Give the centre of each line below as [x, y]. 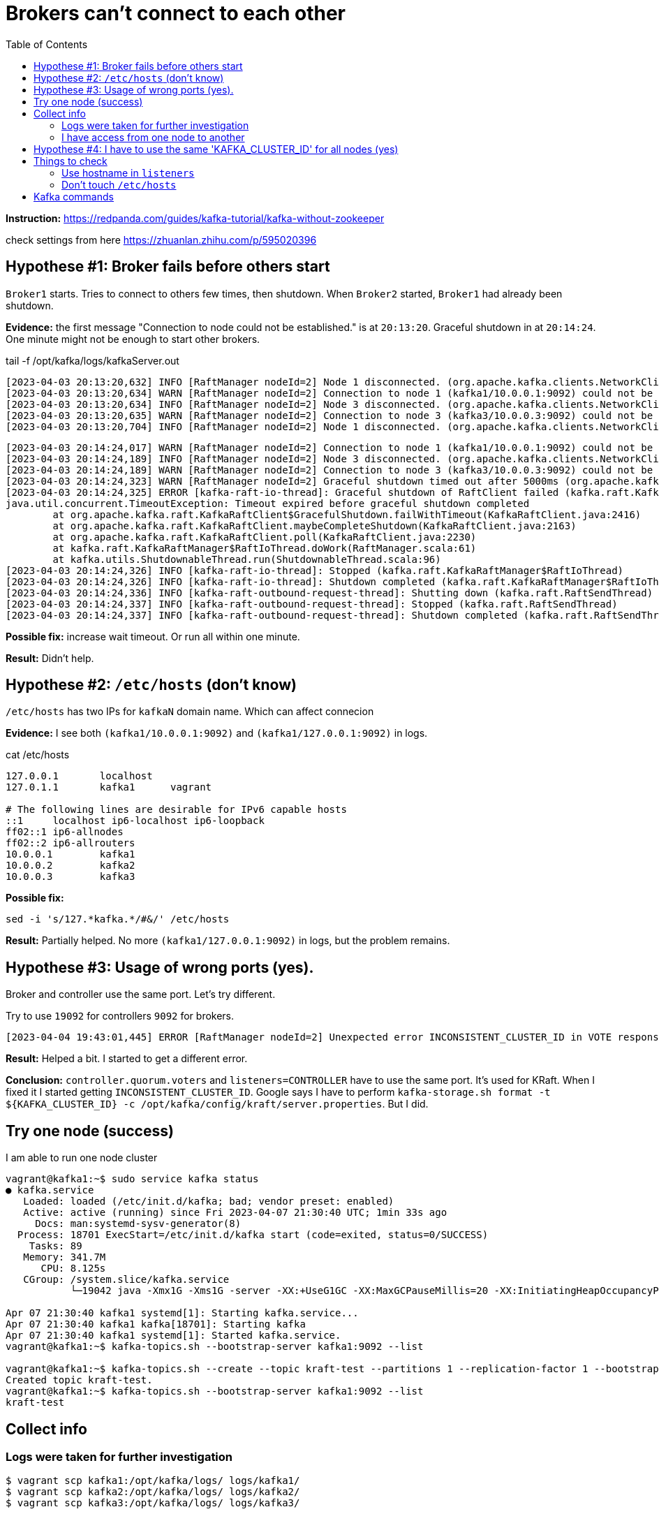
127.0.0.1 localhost [79, 776]
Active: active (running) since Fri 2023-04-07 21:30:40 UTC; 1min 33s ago [235, 1213]
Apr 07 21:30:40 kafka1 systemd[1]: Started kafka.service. [173, 1336]
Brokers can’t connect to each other [176, 13]
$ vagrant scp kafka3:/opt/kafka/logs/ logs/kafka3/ [153, 1503]
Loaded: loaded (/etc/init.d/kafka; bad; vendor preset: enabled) [209, 1201]
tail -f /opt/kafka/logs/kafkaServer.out [92, 360]
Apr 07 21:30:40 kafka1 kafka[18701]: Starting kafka [156, 1324]
